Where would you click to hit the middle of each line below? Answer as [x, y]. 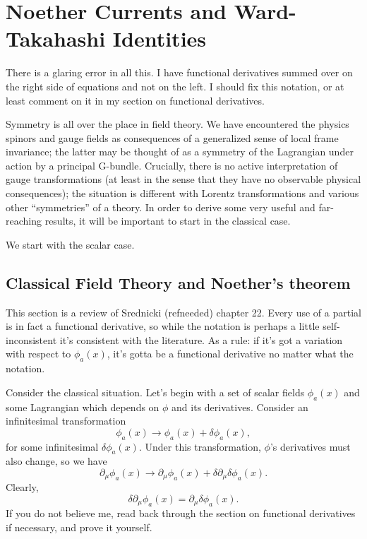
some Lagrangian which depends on [83, 407]
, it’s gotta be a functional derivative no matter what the [230, 354]
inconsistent [31, 339]
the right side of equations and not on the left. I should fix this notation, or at [175, 86]
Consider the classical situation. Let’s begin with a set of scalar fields [155, 392]
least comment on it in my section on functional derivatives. [135, 100]
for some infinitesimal [52, 446]
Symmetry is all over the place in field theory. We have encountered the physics [178, 124]
